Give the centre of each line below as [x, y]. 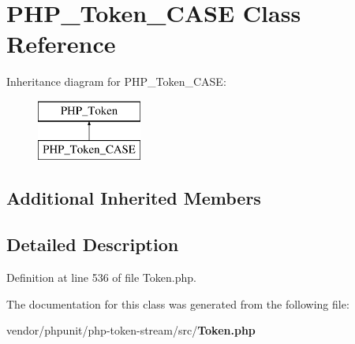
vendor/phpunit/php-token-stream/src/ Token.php [131, 330]
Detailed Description [93, 244]
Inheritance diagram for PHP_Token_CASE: [116, 81]
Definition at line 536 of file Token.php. [101, 277]
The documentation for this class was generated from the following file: [178, 303]
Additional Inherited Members [134, 198]
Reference [61, 44]
